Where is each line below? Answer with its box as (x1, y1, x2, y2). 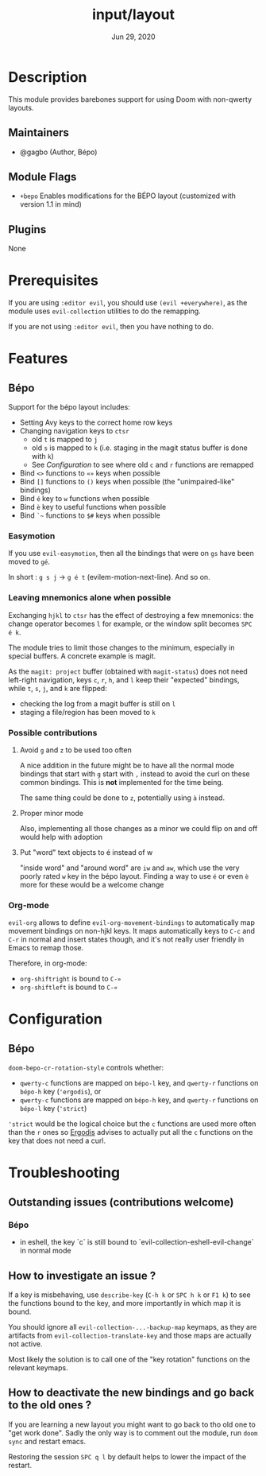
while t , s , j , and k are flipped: (8, 683, 107, 693)
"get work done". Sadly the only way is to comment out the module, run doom (8, 1427, 258, 1437)
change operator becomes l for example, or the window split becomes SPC (8, 619, 253, 628)
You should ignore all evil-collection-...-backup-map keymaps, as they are (8, 1322, 257, 1331)
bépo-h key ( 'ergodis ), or (19, 1087, 102, 1097)
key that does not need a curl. (8, 1136, 106, 1146)
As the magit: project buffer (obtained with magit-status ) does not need (8, 666, 248, 676)
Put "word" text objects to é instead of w (19, 847, 153, 856)
